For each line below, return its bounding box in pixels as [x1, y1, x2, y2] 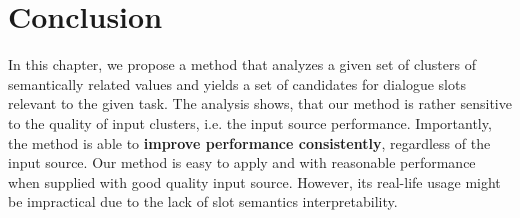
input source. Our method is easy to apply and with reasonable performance [8, 152, 476, 173]
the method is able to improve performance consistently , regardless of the [8, 132, 491, 153]
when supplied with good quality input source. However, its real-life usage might [8, 171, 501, 192]
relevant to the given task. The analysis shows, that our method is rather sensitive [8, 93, 512, 114]
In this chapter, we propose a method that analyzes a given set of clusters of [8, 54, 476, 75]
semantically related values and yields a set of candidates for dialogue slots [8, 73, 466, 94]
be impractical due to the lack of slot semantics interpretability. [8, 191, 398, 212]
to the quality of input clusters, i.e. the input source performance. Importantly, [8, 112, 492, 133]
